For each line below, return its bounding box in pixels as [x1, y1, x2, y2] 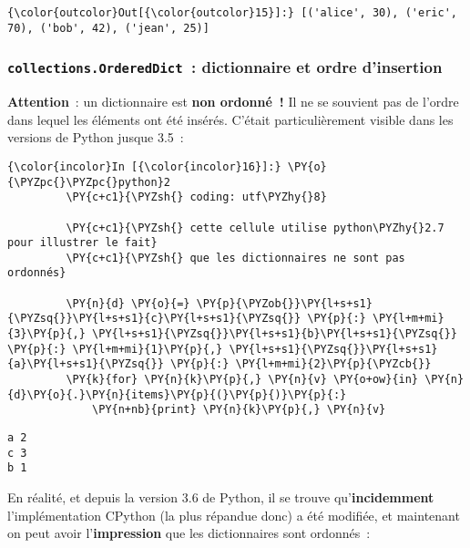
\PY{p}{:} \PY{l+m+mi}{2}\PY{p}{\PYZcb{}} [169, 357, 432, 371]
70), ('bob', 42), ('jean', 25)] [7, 21, 209, 35]
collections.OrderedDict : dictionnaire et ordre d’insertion [7, 56, 443, 78]
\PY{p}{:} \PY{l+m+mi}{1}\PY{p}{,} [7, 342, 223, 356]
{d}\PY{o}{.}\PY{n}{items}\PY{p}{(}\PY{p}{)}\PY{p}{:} [7, 388, 347, 401]
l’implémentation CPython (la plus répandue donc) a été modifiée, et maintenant [7, 505, 460, 524]
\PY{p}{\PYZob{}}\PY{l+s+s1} [196, 296, 373, 310]
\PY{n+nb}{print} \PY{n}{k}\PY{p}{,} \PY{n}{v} [92, 403, 386, 417]
